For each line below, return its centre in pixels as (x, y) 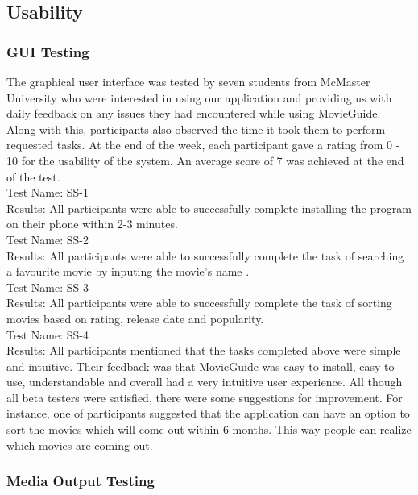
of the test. (33, 176)
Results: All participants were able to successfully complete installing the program (209, 208)
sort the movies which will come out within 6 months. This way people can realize (209, 429)
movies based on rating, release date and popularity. (135, 318)
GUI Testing (48, 51)
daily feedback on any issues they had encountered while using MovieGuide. (194, 113)
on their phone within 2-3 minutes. (92, 224)
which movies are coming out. (80, 445)
